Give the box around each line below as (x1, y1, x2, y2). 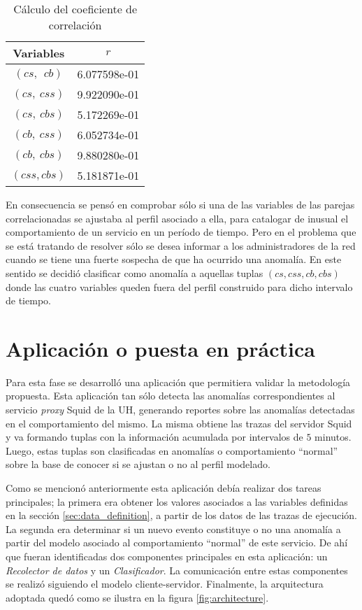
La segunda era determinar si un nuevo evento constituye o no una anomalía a (6, 521, 341, 536)
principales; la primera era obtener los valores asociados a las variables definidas (6, 494, 348, 509)
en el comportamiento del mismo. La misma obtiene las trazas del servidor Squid (6, 416, 352, 430)
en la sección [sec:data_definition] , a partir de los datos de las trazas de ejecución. (6, 508, 357, 523)
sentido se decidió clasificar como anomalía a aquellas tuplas (6, 265, 263, 280)
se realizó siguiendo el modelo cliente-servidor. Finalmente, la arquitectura (6, 576, 324, 591)
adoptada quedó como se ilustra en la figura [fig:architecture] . (6, 590, 269, 604)
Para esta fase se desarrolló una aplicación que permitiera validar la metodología (6, 374, 351, 389)
